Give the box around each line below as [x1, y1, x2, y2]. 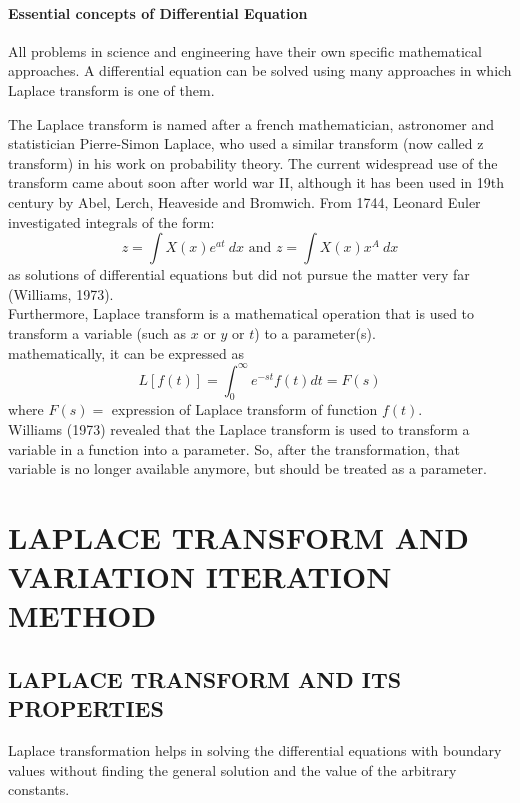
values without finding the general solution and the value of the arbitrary [8, 759, 457, 780]
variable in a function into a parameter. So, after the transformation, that [8, 438, 460, 459]
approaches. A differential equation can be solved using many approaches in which [8, 60, 512, 81]
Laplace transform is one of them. [8, 79, 215, 100]
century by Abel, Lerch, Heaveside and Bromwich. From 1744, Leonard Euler [8, 191, 481, 212]
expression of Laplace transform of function [111, 399, 378, 420]
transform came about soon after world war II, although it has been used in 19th [8, 172, 504, 193]
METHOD [8, 595, 157, 636]
